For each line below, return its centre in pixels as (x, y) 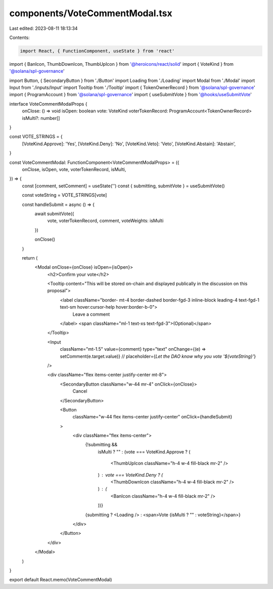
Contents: (19, 37)
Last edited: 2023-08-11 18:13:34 (43, 28)
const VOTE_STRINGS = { (36, 137)
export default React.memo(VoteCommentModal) (61, 580)
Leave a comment (91, 314)
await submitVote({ (54, 214)
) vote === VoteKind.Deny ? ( (130, 475)
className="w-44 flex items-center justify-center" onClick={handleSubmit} (152, 417)
